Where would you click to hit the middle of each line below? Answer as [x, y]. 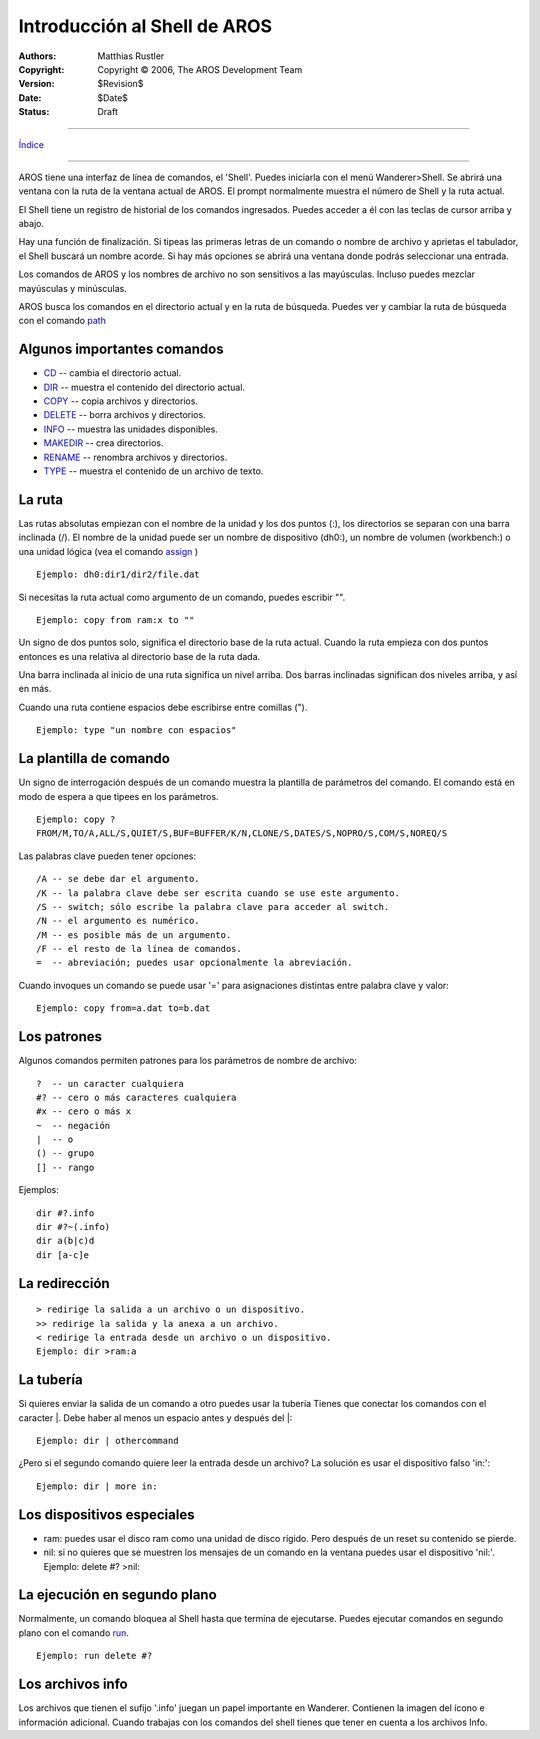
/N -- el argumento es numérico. [118, 921]
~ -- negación [73, 1125]
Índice [31, 144]
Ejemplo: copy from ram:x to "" [115, 619]
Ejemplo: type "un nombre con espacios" [136, 730]
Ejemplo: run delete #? [94, 1656]
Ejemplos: [39, 1190]
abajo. [31, 224]
